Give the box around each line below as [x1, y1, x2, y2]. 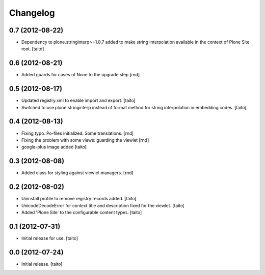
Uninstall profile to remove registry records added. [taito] [21, 196, 137, 202]
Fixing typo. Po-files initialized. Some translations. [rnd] [21, 130, 134, 136]
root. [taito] [21, 46, 44, 52]
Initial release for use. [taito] [21, 235, 78, 241]
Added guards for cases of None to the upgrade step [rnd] [21, 72, 140, 78]
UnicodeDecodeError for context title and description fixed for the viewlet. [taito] [21, 202, 185, 209]
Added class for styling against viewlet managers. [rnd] [21, 170, 133, 176]
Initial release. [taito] [21, 261, 63, 267]
